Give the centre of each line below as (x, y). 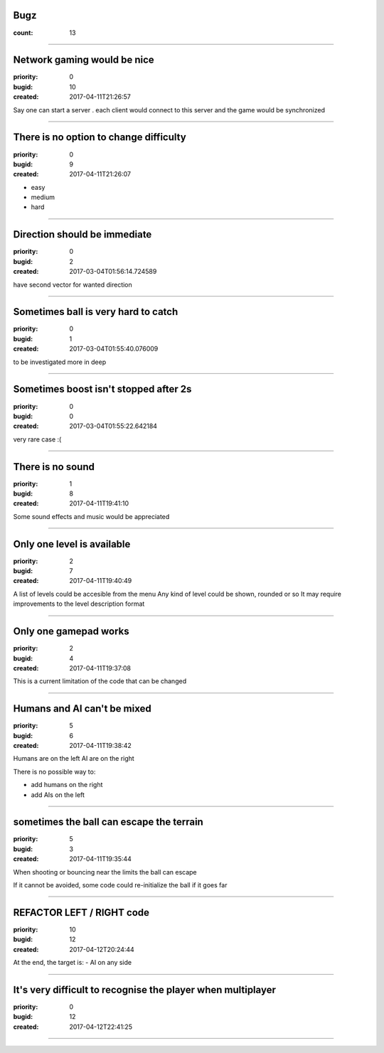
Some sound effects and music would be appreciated (91, 516)
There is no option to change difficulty (100, 138)
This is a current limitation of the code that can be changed (100, 681)
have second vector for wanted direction (73, 284)
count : (23, 33)
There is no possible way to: (54, 771)
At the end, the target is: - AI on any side (72, 963)
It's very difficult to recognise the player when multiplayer (145, 989)
